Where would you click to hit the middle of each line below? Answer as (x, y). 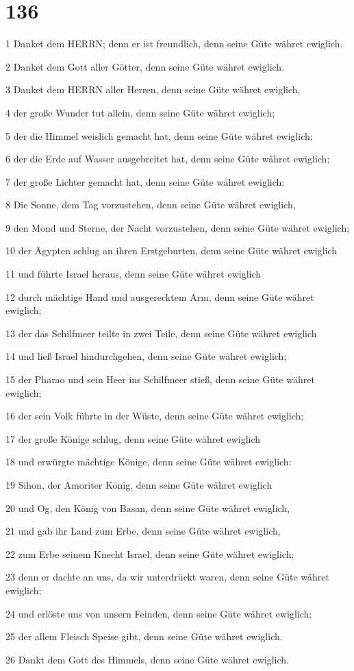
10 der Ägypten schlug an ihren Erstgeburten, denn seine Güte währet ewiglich (172, 251)
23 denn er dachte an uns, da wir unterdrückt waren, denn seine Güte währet (167, 577)
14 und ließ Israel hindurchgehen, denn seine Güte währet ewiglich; (146, 356)
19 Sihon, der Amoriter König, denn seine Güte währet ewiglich (139, 485)
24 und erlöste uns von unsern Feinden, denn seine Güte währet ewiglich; (159, 613)
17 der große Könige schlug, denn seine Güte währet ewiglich (133, 438)
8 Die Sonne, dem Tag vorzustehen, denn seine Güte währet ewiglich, (151, 205)
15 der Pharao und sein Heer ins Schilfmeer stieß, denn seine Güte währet (160, 379)
